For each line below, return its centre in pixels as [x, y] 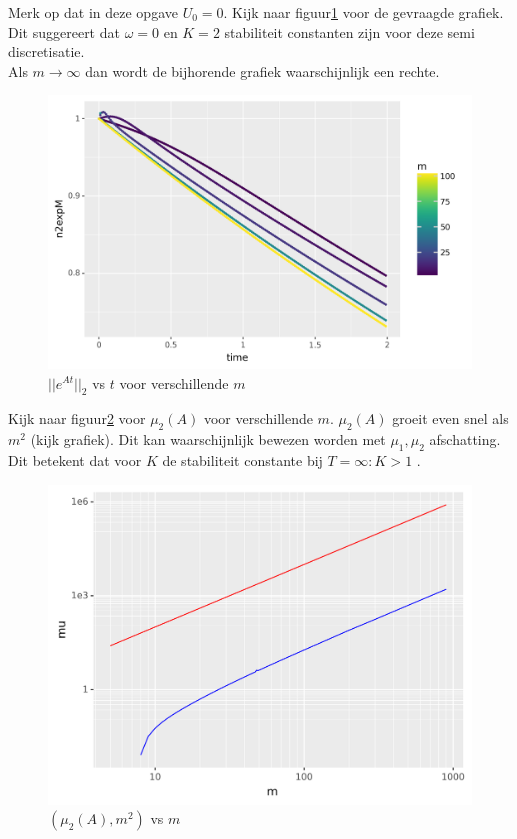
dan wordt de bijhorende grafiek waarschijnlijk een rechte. [262, 70]
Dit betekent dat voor [75, 459]
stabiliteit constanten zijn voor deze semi [349, 31]
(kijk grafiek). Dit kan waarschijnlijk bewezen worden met [208, 439]
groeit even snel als [450, 418]
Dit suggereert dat [64, 31]
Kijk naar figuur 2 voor [77, 418]
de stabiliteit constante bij [242, 459]
